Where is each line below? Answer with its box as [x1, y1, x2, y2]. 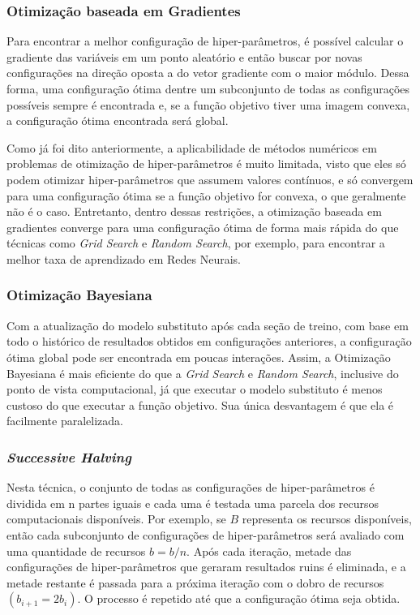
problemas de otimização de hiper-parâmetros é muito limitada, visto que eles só [6, 155, 406, 172]
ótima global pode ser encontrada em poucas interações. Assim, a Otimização [6, 348, 391, 365]
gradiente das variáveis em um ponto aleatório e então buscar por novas [6, 48, 362, 65]
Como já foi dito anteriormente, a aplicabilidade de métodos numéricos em [6, 139, 377, 156]
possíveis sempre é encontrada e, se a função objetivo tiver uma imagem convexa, [6, 96, 410, 113]
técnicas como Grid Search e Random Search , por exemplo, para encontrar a [6, 234, 385, 252]
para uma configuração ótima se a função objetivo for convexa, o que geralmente [6, 187, 406, 204]
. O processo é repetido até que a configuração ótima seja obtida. [77, 590, 401, 607]
